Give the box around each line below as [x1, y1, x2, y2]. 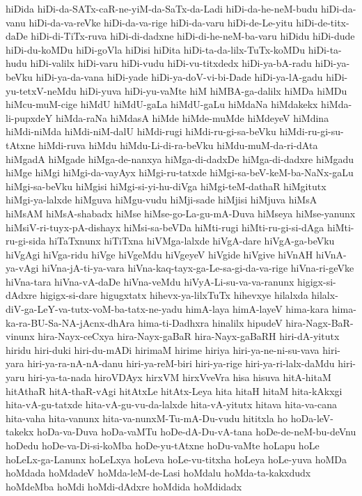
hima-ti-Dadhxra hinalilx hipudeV [138, 315, 283, 330]
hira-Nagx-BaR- [285, 315, 354, 330]
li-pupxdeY [6, 110, 53, 125]
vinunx [6, 329, 35, 343]
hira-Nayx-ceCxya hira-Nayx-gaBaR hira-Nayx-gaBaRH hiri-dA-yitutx [38, 329, 340, 343]
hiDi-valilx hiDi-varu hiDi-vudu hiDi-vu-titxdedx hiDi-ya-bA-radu [30, 56, 312, 70]
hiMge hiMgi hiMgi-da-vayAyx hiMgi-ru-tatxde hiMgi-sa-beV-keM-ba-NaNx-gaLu [6, 165, 354, 180]
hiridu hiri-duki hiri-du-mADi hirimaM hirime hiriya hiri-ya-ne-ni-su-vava [6, 342, 320, 357]
